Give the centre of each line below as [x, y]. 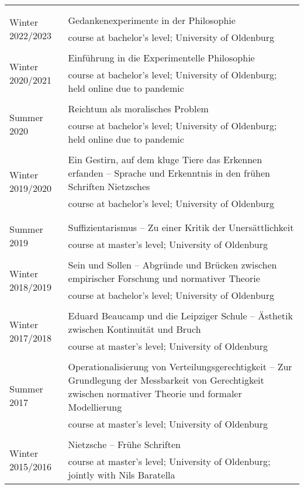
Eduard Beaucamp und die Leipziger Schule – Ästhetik [180, 316]
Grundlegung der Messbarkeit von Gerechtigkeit [166, 380]
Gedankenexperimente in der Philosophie [152, 20]
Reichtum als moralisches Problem [138, 109]
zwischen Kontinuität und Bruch [134, 329]
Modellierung [95, 407]
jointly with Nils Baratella [122, 475]
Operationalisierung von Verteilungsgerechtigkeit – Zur [180, 366]
